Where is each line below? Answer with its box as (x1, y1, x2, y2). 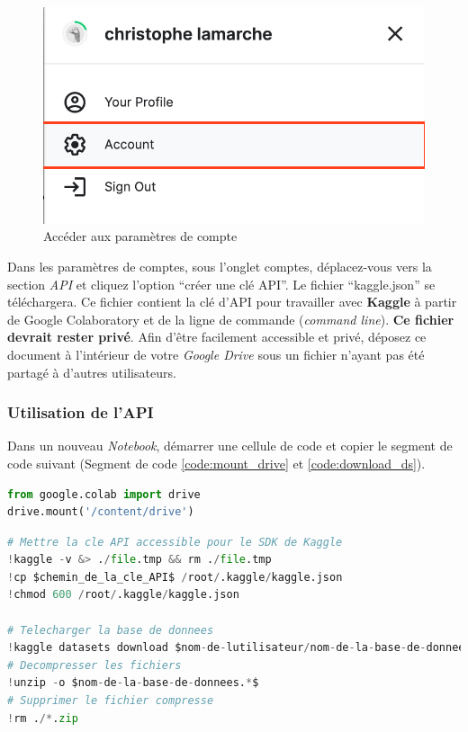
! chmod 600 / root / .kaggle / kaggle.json (7, 588, 239, 602)
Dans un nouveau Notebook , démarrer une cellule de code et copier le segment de (7, 436, 453, 455)
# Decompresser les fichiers (7, 658, 182, 672)
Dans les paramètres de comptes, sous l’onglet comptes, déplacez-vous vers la (7, 256, 432, 275)
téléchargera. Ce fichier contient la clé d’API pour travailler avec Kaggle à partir (7, 292, 457, 311)
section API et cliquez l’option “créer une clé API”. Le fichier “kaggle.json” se (7, 274, 436, 293)
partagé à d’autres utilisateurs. (7, 362, 176, 381)
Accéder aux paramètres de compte (43, 227, 238, 245)
